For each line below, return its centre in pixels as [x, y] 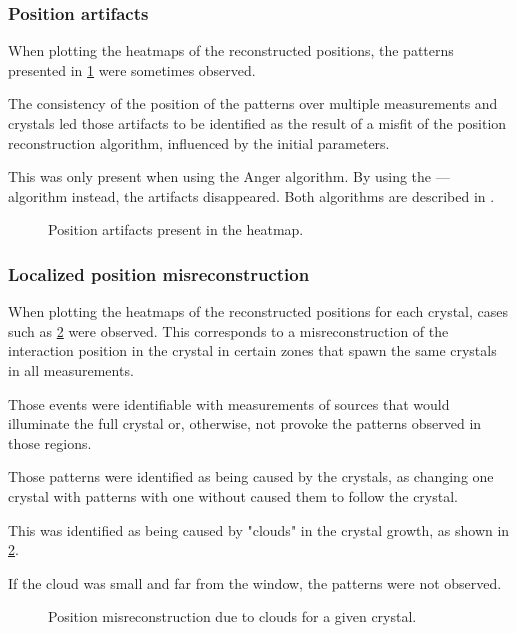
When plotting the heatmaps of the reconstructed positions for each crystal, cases [258, 311]
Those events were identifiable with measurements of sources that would [229, 403]
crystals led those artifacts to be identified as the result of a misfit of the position [257, 123]
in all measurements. [71, 369]
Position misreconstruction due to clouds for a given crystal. [232, 616]
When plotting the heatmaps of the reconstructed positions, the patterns [231, 50]
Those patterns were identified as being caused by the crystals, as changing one [251, 476]
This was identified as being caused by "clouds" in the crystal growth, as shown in [259, 529]
